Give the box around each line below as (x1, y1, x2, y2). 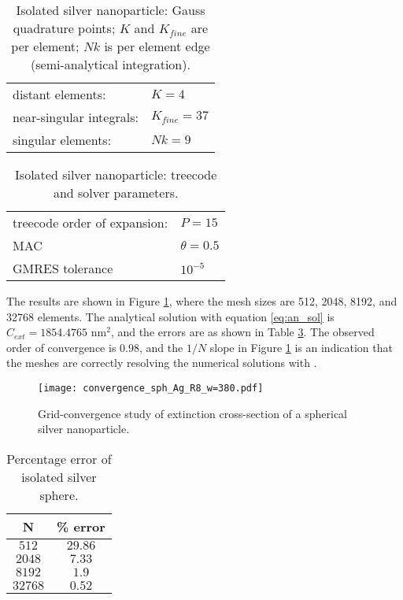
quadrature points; (13, 19, 116, 37)
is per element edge (104, 37, 210, 55)
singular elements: (13, 131, 112, 149)
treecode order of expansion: (13, 213, 168, 231)
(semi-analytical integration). (31, 55, 190, 73)
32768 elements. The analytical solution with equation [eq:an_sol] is (6, 308, 335, 324)
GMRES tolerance (13, 259, 113, 277)
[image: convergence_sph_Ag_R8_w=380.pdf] (38, 382, 264, 394)
